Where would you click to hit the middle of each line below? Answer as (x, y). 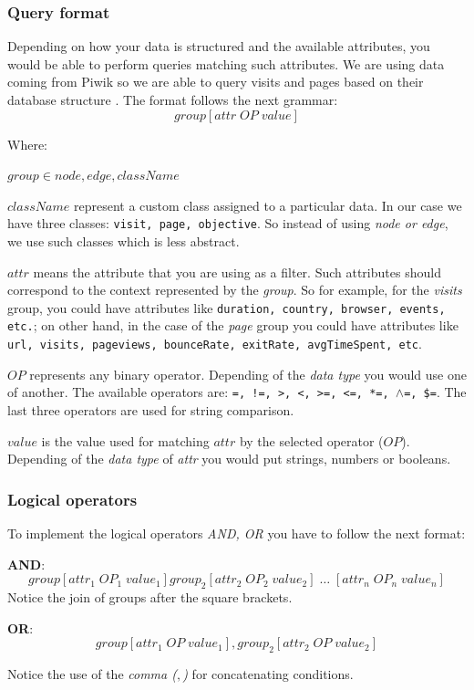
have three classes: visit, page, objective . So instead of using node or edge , (228, 223)
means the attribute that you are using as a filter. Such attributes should (237, 272)
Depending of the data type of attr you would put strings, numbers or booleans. (229, 459)
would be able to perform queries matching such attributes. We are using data (226, 63)
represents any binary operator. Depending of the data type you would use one (248, 374)
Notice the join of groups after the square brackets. (150, 597)
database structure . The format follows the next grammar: (173, 99)
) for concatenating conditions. (268, 674)
